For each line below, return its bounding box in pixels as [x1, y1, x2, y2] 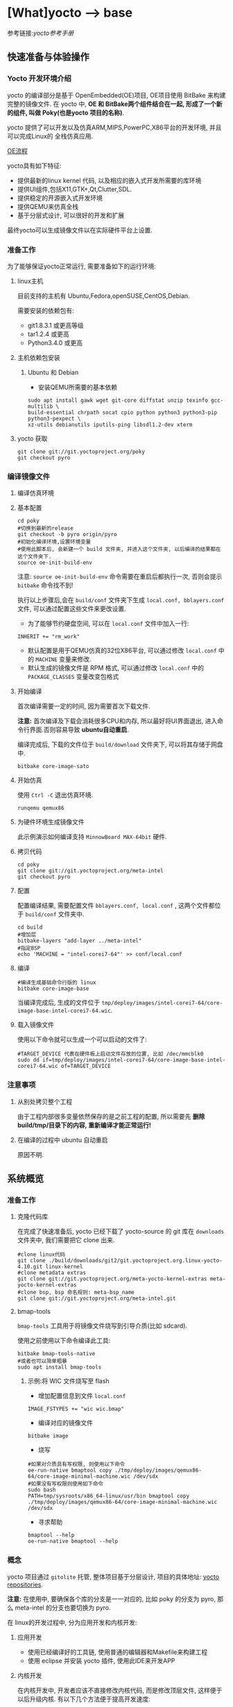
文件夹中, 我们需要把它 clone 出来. [17, 1236, 115, 1244]
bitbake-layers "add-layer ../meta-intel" [17, 938, 142, 945]
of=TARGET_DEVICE [61, 1063, 111, 1070]
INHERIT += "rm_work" [17, 634, 80, 640]
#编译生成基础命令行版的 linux [17, 980, 96, 986]
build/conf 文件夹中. [25, 910, 85, 918]
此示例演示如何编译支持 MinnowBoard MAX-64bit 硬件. [17, 833, 168, 841]
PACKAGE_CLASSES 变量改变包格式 [27, 672, 119, 681]
